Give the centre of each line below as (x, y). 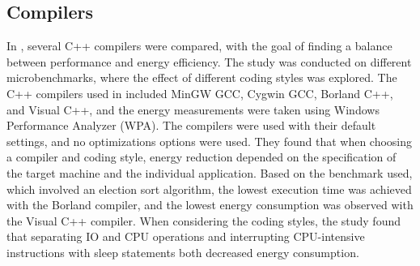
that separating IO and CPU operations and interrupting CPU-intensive (186, 236)
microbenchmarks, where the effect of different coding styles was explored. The (202, 77)
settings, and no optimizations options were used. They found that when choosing (210, 141)
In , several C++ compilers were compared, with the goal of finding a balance (199, 46)
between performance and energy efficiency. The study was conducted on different (209, 61)
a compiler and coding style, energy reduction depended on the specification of (202, 157)
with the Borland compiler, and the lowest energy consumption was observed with (210, 205)
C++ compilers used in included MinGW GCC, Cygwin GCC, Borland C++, (200, 93)
